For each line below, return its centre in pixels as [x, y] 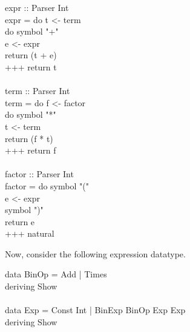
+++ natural [30, 233]
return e [20, 221]
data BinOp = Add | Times [56, 274]
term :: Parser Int [38, 91]
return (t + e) [31, 55]
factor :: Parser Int [39, 174]
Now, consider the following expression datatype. [95, 253]
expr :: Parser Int [37, 7]
